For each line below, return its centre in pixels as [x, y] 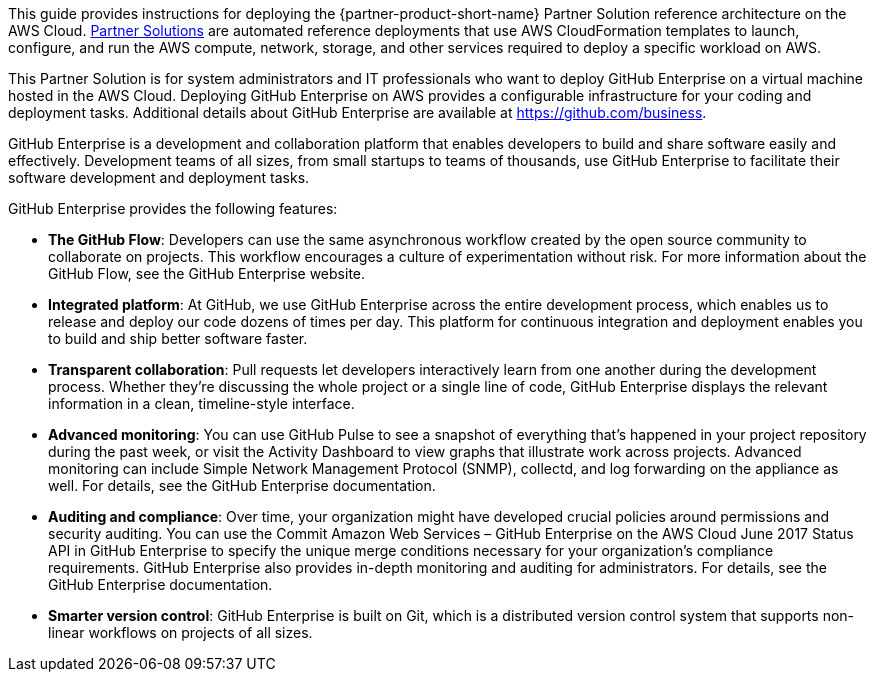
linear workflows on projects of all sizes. [180, 632]
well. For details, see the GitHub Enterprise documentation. [242, 485]
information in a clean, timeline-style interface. [201, 403]
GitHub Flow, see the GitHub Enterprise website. [207, 273]
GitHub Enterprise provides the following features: [173, 208]
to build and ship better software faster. [178, 338]
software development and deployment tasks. [159, 177]
